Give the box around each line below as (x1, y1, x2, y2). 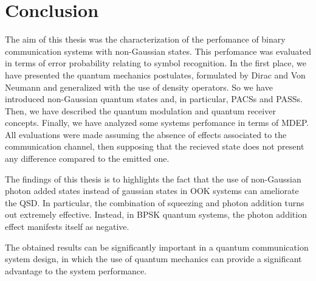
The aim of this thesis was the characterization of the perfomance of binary (5, 33, 286, 46)
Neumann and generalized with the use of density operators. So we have (5, 80, 273, 93)
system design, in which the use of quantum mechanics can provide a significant (5, 252, 302, 265)
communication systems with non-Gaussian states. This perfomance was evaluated (5, 44, 311, 57)
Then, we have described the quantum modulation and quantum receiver (5, 104, 276, 117)
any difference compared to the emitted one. (5, 152, 170, 165)
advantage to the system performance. (5, 264, 147, 277)
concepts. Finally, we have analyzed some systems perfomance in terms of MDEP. (5, 116, 309, 129)
